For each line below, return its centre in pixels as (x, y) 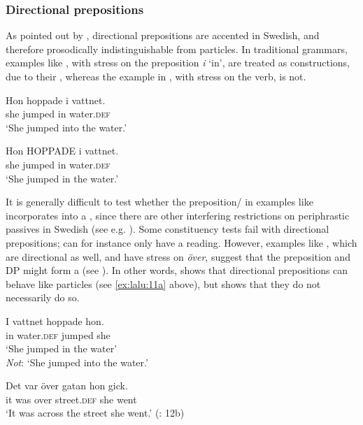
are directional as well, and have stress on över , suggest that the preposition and (178, 256)
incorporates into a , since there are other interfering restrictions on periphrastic (178, 215)
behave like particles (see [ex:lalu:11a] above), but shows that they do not (163, 283)
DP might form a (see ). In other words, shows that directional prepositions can (177, 270)
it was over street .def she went (71, 399)
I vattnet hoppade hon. (55, 320)
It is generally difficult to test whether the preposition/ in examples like (159, 202)
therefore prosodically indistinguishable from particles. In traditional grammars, (177, 49)
